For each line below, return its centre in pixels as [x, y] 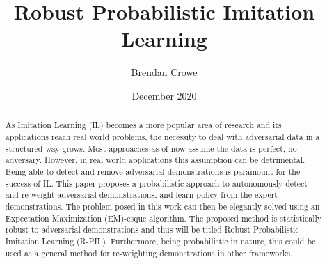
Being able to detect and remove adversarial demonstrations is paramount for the [153, 171]
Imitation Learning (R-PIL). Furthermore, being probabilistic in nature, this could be [160, 241]
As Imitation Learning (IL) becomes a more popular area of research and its [143, 125]
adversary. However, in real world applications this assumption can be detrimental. [155, 160]
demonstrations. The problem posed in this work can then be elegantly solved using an [162, 206]
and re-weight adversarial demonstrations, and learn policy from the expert [141, 195]
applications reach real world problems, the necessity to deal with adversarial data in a [162, 136]
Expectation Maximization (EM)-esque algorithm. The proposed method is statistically [163, 218]
